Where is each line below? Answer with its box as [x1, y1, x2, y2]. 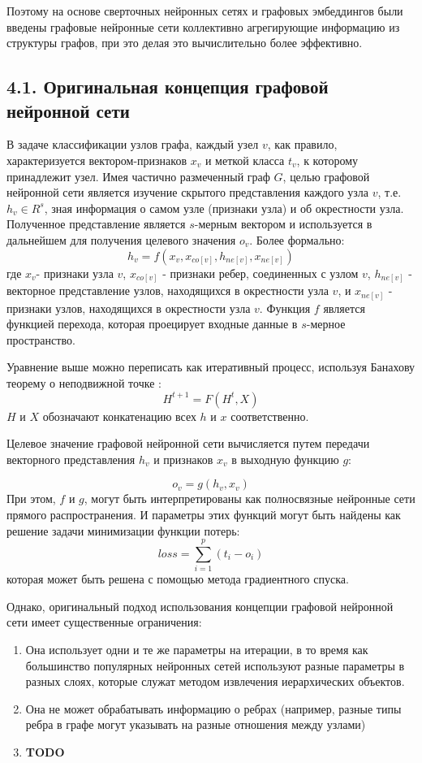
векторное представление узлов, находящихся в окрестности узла [6, 282, 329, 299]
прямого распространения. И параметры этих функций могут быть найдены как [6, 505, 401, 522]
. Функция [259, 299, 311, 316]
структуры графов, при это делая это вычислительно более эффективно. [6, 34, 363, 51]
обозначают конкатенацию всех [42, 407, 196, 424]
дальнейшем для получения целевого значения [6, 231, 236, 248]
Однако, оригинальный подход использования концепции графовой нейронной [6, 597, 394, 614]
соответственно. [230, 407, 309, 424]
